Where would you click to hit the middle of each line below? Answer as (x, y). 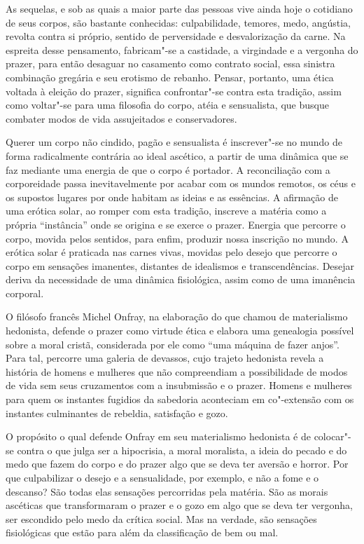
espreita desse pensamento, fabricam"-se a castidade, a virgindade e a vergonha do (182, 49)
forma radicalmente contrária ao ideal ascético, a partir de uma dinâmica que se (177, 155)
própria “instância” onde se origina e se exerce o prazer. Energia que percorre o (176, 224)
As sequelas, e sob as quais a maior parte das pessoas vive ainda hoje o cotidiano (179, 8)
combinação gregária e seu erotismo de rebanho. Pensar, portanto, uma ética (170, 77)
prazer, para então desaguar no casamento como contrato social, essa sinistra (170, 63)
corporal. (25, 293)
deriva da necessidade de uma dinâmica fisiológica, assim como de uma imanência (181, 279)
